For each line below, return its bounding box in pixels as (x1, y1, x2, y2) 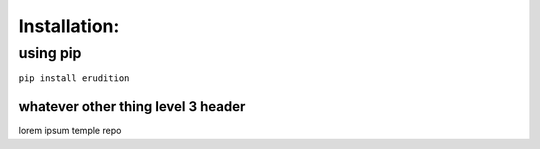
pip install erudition (18, 73, 130, 84)
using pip (18, 44, 82, 62)
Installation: (18, 15, 120, 37)
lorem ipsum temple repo (18, 125, 122, 137)
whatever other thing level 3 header (18, 98, 246, 115)
